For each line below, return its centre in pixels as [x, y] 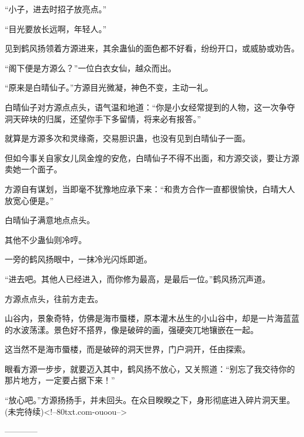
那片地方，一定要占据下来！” [60, 380]
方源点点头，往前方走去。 [54, 298]
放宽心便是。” [29, 200]
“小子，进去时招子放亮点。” [56, 9]
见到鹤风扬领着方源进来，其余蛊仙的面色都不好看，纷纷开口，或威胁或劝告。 [152, 48]
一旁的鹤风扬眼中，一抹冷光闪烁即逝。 [78, 259]
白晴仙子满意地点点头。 [50, 220]
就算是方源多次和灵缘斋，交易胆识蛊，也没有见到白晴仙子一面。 [127, 138]
